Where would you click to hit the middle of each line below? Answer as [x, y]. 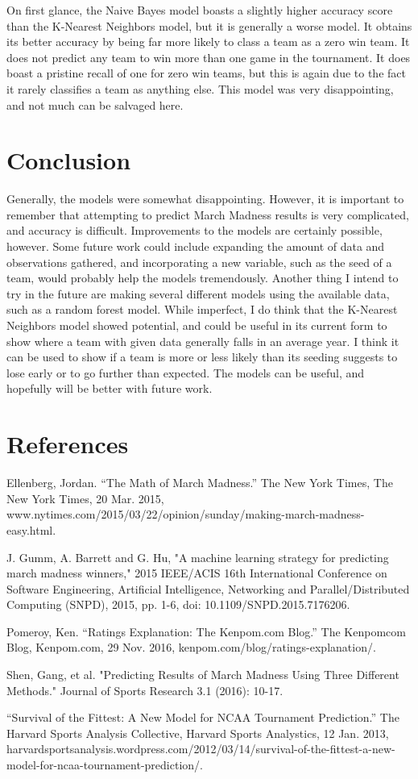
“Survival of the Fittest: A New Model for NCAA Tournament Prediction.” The [203, 717]
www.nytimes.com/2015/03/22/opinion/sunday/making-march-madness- [186, 514]
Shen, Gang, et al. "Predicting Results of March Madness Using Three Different [203, 675]
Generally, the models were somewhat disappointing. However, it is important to [205, 199]
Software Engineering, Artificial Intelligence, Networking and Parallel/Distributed [208, 588]
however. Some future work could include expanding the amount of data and [196, 246]
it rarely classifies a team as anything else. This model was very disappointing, [200, 88]
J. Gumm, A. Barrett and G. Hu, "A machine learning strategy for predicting [198, 557]
